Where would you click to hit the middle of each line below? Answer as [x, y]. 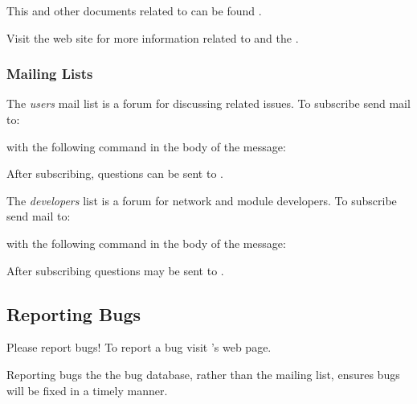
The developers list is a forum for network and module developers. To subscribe [202, 200]
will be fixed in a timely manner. [87, 390]
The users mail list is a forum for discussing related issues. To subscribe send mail [208, 103]
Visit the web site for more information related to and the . [153, 37]
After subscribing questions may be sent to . [115, 270]
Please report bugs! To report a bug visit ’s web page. [139, 347]
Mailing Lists [50, 74]
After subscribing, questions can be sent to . [115, 173]
